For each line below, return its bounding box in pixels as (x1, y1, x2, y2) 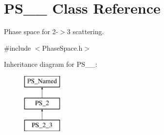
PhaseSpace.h (42, 42, 83, 53)
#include (4, 42, 31, 53)
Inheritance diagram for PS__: (4, 59, 97, 69)
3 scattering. (67, 26, 104, 37)
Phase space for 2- (4, 26, 58, 37)
